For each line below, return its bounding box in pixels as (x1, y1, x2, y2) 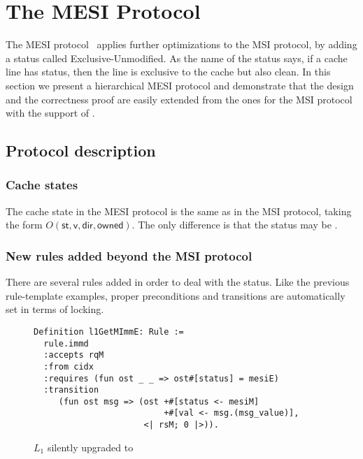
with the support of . (6, 105, 95, 120)
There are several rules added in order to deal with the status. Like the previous (6, 275, 350, 289)
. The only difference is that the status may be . (131, 217, 338, 232)
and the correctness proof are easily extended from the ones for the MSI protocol (6, 92, 353, 106)
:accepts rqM (43, 350, 104, 360)
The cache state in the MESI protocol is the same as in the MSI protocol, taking (6, 203, 352, 218)
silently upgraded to (47, 439, 134, 454)
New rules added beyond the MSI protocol (6, 247, 252, 264)
